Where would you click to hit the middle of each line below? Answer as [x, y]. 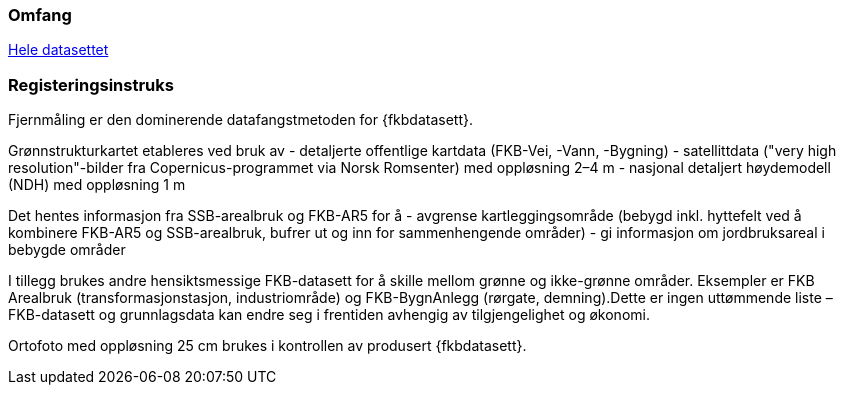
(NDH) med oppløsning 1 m [97, 185]
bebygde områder [67, 250]
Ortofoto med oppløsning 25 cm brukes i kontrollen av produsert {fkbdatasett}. [267, 346]
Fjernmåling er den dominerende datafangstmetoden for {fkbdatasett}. [241, 120]
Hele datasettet [58, 50]
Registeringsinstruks [91, 84]
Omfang [40, 15]
